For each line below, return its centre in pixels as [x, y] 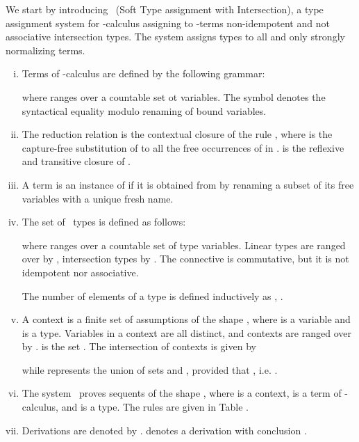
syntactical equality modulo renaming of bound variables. [144, 110]
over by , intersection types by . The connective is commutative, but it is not [185, 259]
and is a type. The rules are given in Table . [155, 407]
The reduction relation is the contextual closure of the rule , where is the [177, 134]
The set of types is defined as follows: [104, 222]
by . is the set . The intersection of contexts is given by [139, 346]
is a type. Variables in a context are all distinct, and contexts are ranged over [186, 332]
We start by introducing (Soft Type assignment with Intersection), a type [165, 9]
